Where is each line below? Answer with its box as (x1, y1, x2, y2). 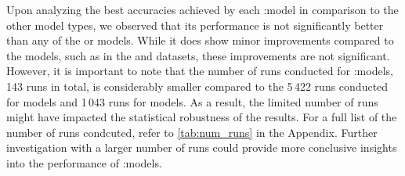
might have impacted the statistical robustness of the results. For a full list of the (6, 109, 397, 125)
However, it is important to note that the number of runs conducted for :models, (6, 63, 393, 79)
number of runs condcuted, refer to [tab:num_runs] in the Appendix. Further (6, 124, 378, 140)
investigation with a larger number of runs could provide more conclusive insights (6, 139, 397, 156)
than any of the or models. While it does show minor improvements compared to (6, 32, 394, 48)
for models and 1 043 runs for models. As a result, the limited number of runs (6, 93, 378, 110)
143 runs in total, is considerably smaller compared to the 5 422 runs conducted (6, 77, 389, 94)
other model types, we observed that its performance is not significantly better (6, 16, 384, 33)
